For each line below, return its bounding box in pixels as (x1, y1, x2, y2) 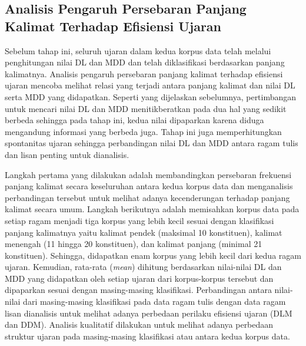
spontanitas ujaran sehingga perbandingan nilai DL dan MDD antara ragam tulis (5, 137, 298, 149)
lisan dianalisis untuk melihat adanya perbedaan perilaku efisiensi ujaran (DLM (5, 307, 292, 319)
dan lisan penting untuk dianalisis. (5, 148, 129, 160)
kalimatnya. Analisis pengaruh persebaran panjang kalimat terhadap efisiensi (5, 67, 283, 80)
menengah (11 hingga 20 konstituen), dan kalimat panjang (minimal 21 (5, 238, 262, 250)
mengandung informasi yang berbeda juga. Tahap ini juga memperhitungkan (5, 125, 282, 137)
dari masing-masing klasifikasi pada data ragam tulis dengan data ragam (23, 295, 286, 308)
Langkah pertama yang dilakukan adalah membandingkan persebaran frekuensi (5, 168, 292, 180)
